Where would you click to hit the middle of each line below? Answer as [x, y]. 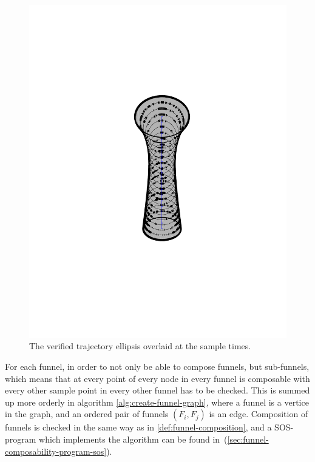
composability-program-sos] [56, 451]
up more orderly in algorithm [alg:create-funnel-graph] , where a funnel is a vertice [157, 402]
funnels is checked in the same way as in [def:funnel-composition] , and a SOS [148, 427]
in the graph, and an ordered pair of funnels [87, 414]
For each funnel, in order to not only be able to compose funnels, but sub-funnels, [157, 367]
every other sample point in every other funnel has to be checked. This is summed [157, 390]
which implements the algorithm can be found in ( [133, 439]
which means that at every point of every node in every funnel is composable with [157, 378]
